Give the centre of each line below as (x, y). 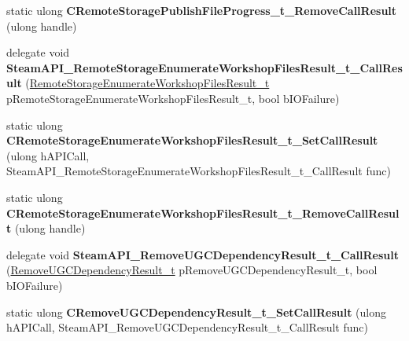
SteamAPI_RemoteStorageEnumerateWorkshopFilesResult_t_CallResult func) (199, 171)
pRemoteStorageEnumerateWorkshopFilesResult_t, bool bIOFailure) (173, 98)
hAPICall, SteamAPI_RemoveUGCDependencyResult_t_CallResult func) (187, 327)
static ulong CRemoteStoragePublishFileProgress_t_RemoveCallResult (202, 10)
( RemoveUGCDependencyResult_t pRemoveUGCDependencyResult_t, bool (192, 270)
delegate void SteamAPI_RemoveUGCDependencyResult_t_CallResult (203, 254)
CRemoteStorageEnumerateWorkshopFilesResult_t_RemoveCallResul (203, 213)
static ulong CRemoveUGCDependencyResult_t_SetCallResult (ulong (197, 312)
